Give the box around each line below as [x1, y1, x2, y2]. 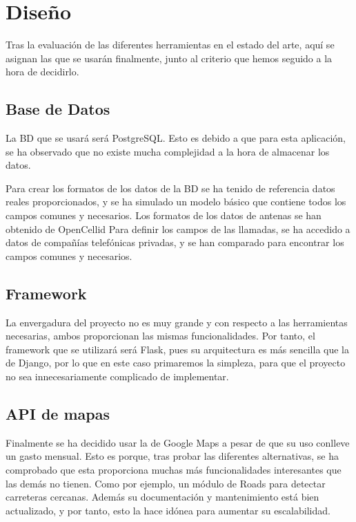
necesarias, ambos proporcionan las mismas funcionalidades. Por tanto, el [6, 328, 315, 343]
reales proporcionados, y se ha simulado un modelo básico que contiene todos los [6, 194, 346, 209]
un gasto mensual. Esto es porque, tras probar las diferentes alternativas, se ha [6, 449, 339, 463]
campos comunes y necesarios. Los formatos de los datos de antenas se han [6, 208, 322, 223]
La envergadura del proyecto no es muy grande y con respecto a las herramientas [6, 315, 348, 329]
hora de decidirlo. [6, 64, 79, 79]
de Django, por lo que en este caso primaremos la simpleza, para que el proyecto [6, 355, 346, 370]
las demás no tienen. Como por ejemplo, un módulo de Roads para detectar [6, 476, 326, 490]
